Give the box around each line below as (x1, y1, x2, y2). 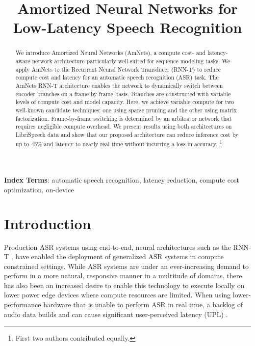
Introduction (4, 213, 91, 233)
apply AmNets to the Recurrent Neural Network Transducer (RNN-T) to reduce (15, 65, 221, 73)
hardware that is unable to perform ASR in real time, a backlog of (43, 299, 243, 310)
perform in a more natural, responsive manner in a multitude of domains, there (4, 270, 242, 281)
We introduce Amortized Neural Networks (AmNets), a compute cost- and (15, 49, 206, 57)
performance (4, 299, 41, 310)
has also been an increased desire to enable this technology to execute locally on (4, 280, 245, 290)
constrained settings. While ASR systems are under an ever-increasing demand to (4, 261, 249, 271)
